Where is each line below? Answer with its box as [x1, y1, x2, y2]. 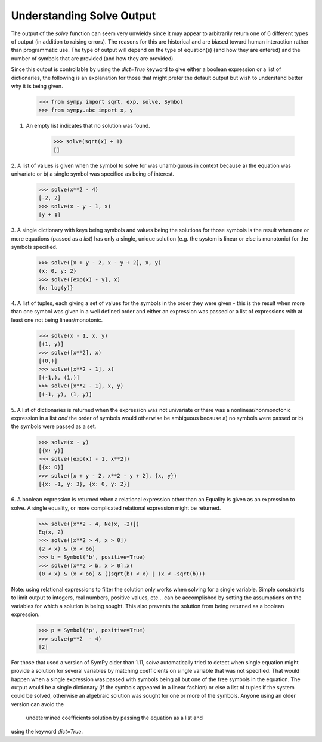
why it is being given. [11, 82, 63, 90]
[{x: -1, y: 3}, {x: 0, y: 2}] [38, 481, 131, 488]
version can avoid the [11, 700, 64, 707]
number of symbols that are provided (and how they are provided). [11, 54, 175, 62]
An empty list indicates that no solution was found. [26, 122, 150, 130]
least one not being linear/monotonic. [11, 316, 103, 324]
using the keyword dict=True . [11, 728, 83, 735]
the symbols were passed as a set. [11, 423, 97, 430]
